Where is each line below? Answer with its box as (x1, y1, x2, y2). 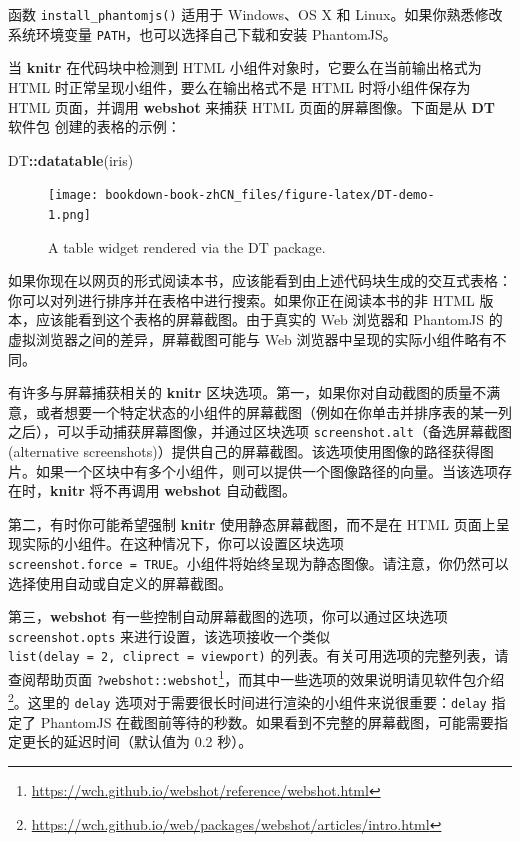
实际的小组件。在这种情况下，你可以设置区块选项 (21, 533, 344, 554)
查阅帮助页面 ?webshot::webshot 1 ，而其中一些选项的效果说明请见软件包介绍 (8, 666, 505, 689)
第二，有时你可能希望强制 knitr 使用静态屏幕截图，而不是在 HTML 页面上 (8, 513, 496, 534)
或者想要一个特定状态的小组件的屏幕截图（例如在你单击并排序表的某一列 (35, 401, 512, 422)
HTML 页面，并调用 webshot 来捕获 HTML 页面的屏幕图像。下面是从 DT (8, 96, 496, 117)
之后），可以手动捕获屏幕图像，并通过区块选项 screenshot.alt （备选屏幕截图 (8, 421, 512, 442)
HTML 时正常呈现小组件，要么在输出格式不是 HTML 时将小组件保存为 (8, 76, 471, 97)
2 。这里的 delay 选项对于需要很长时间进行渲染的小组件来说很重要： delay (8, 689, 487, 713)
